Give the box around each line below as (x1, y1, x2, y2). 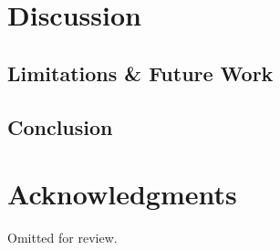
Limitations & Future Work (7, 58, 274, 87)
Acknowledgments (7, 175, 237, 213)
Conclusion (7, 112, 113, 141)
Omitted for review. (7, 228, 118, 247)
